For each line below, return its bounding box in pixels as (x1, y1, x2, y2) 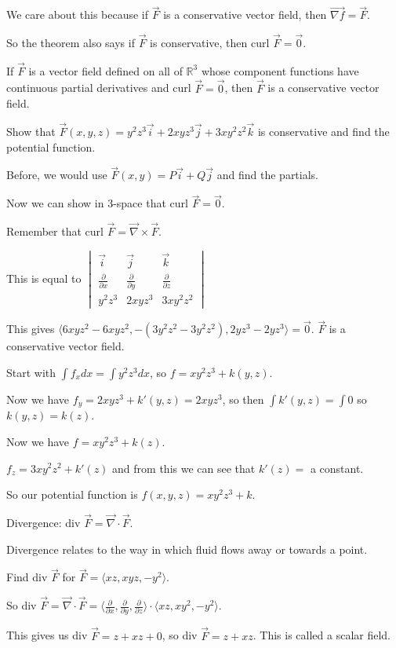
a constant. (310, 459, 364, 476)
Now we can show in (6, 195, 104, 211)
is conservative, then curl (150, 35, 270, 51)
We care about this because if (6, 6, 149, 23)
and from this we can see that (112, 459, 256, 476)
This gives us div (6, 627, 88, 643)
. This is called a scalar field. (252, 627, 391, 643)
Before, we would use (6, 167, 107, 183)
